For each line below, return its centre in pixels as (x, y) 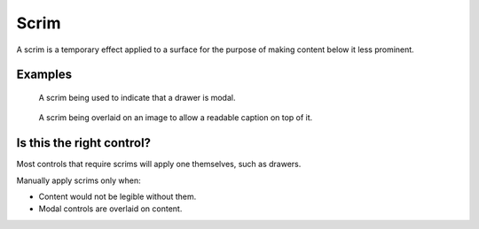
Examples (44, 75)
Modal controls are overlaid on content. (110, 209)
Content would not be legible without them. (118, 197)
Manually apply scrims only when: (79, 180)
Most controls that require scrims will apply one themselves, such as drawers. (159, 164)
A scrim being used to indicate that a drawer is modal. (137, 97)
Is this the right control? (83, 143)
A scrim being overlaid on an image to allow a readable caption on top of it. (176, 118)
